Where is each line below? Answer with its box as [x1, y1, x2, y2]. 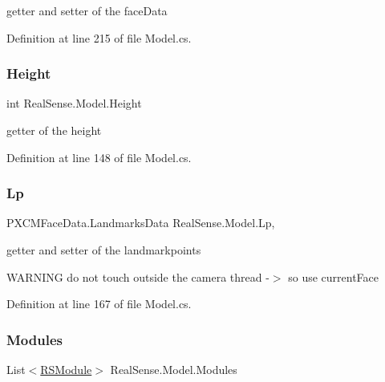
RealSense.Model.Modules [110, 361, 237, 377]
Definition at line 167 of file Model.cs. [6, 295, 192, 312]
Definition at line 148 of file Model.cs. [6, 148, 192, 165]
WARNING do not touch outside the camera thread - [6, 268, 269, 285]
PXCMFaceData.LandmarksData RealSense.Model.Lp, [6, 214, 275, 231]
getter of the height [6, 122, 102, 138]
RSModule [40, 361, 92, 377]
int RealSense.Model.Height [6, 95, 142, 112]
